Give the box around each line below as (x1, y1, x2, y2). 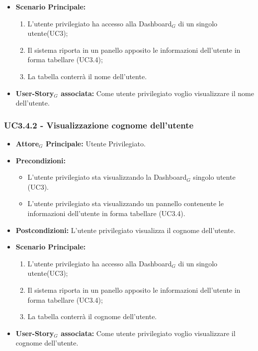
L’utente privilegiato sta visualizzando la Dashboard (27, 172, 187, 182)
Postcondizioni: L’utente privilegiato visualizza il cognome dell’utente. (15, 225, 236, 235)
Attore (15, 138, 39, 148)
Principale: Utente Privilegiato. (45, 138, 146, 148)
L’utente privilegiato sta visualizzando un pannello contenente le (27, 198, 224, 209)
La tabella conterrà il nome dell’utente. (27, 71, 147, 81)
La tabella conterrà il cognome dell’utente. (27, 311, 157, 322)
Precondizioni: (15, 155, 66, 165)
